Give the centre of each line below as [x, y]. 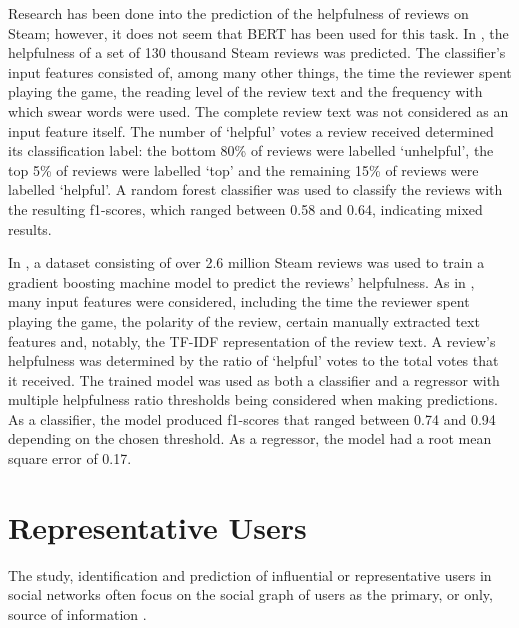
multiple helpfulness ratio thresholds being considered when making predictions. [253, 399]
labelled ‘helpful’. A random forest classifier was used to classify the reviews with [255, 189]
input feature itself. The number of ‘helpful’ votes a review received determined [251, 130]
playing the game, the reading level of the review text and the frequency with [245, 91]
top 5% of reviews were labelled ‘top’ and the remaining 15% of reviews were [243, 169]
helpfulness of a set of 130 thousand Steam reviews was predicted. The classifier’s [257, 52]
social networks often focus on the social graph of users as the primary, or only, [250, 594]
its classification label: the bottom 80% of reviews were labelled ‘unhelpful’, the [251, 150]
